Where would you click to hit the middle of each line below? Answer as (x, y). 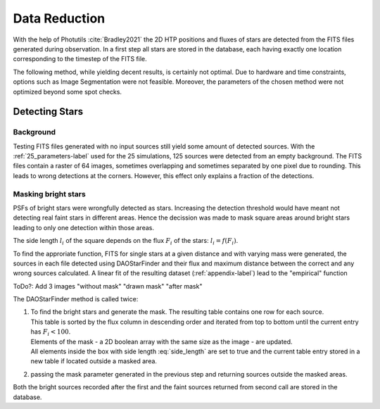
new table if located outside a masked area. (94, 361)
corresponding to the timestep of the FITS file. (80, 59)
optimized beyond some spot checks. (68, 92)
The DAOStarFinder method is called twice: (76, 299)
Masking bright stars (49, 194)
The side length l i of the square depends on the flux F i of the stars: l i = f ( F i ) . (126, 241)
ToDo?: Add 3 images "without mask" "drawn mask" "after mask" (108, 286)
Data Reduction (59, 18)
